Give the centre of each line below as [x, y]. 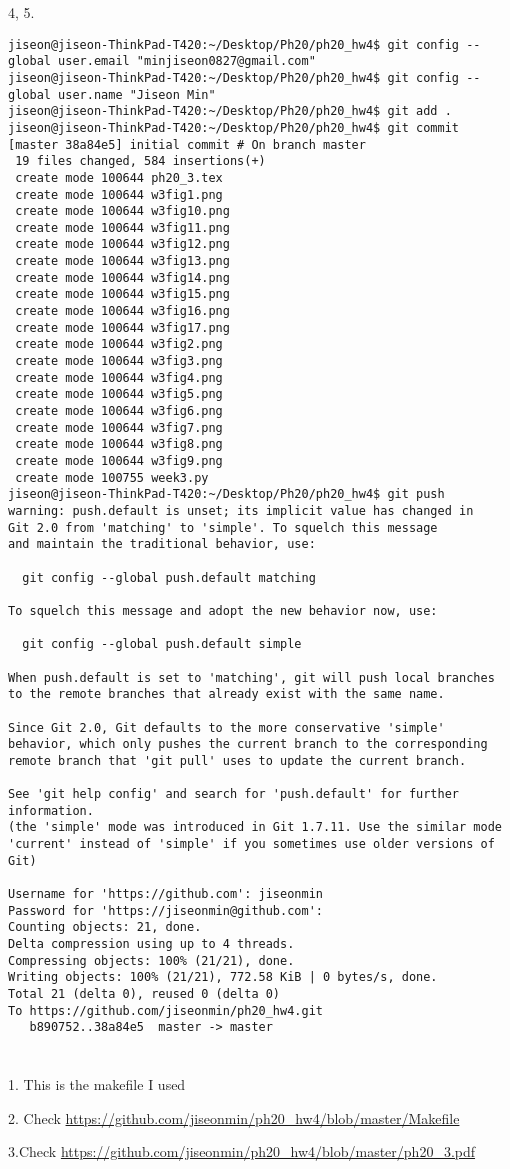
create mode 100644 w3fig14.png [122, 277]
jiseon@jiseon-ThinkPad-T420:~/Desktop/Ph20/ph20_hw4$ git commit [234, 127]
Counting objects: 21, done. [105, 927]
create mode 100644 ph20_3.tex [119, 177]
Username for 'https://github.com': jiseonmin [165, 894]
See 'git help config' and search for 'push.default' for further [234, 794]
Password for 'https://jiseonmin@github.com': [165, 910]
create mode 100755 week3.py [112, 477]
